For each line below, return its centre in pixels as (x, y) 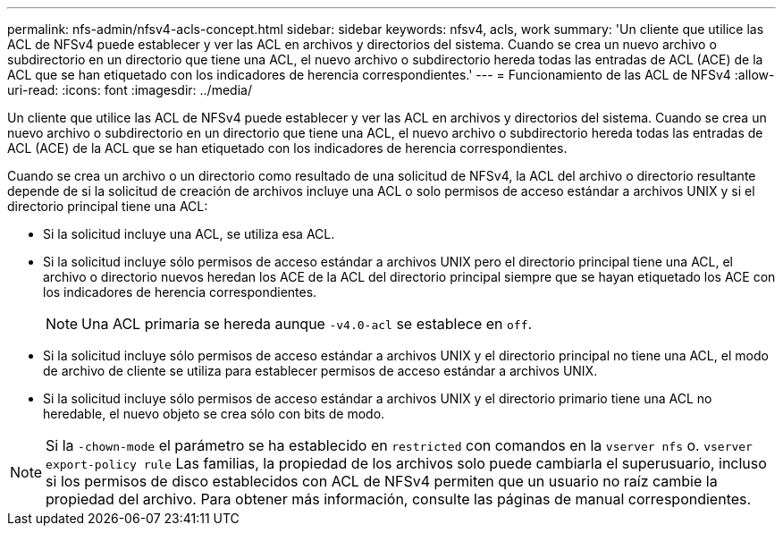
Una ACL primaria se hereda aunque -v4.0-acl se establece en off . (307, 324)
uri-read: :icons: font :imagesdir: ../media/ (130, 90)
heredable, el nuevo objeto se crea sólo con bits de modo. (214, 414)
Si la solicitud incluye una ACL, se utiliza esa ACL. (189, 234)
